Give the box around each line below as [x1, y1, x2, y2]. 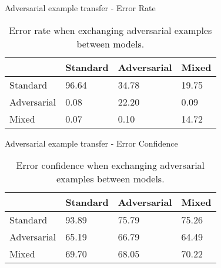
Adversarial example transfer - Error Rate [5, 2, 156, 13]
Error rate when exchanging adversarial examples [9, 23, 212, 37]
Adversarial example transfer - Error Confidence [5, 137, 178, 149]
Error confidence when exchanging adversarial [16, 158, 205, 172]
